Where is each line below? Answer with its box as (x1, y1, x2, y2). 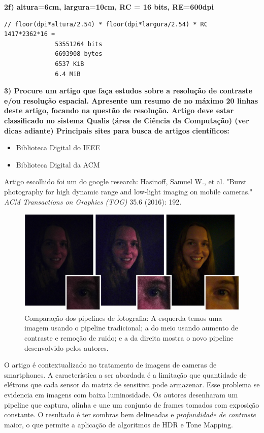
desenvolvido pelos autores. (24, 342, 109, 353)
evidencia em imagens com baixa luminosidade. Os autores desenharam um (4, 389, 238, 399)
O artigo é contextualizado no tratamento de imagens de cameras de (4, 359, 217, 370)
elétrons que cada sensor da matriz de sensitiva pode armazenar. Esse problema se (4, 379, 260, 390)
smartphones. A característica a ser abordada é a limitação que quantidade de (4, 369, 247, 380)
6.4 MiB (55, 70, 81, 78)
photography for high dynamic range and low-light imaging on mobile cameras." (4, 186, 253, 196)
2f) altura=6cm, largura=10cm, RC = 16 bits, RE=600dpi (4, 2, 214, 12)
